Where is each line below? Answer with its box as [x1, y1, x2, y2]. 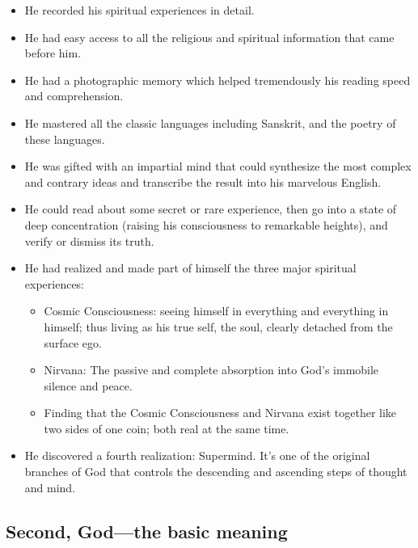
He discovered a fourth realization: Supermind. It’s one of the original [24, 447, 370, 464]
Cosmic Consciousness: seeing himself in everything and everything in [44, 302, 389, 319]
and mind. [24, 478, 76, 495]
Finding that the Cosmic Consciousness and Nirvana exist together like [44, 404, 397, 421]
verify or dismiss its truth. [24, 232, 154, 249]
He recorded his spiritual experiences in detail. [24, 2, 255, 18]
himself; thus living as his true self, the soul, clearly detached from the [44, 318, 393, 335]
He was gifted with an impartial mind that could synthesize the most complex [24, 158, 412, 175]
